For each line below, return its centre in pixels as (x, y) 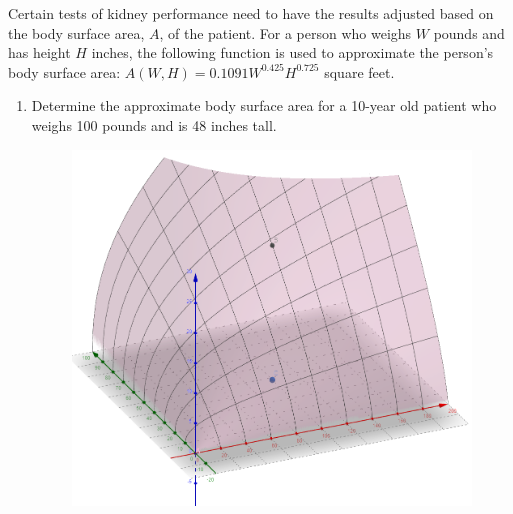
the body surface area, (76, 32)
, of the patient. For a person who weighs (285, 32)
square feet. (359, 71)
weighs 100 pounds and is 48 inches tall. (154, 124)
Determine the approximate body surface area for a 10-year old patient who (264, 105)
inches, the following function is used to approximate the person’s (292, 52)
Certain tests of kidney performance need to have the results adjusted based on (251, 13)
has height (39, 52)
